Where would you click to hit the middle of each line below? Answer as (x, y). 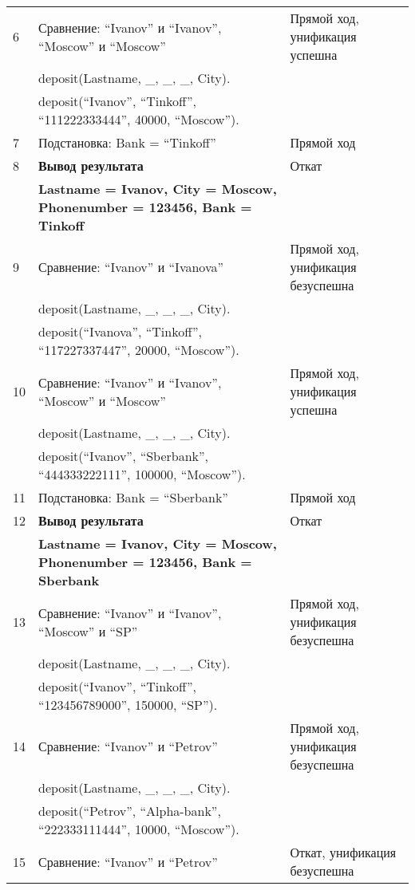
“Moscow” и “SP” (88, 631)
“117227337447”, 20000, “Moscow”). (139, 350)
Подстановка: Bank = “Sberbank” (133, 497)
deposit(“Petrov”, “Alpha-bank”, (130, 811)
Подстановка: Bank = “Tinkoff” (127, 142)
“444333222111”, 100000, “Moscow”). (142, 474)
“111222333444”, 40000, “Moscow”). (139, 119)
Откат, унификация (343, 852)
